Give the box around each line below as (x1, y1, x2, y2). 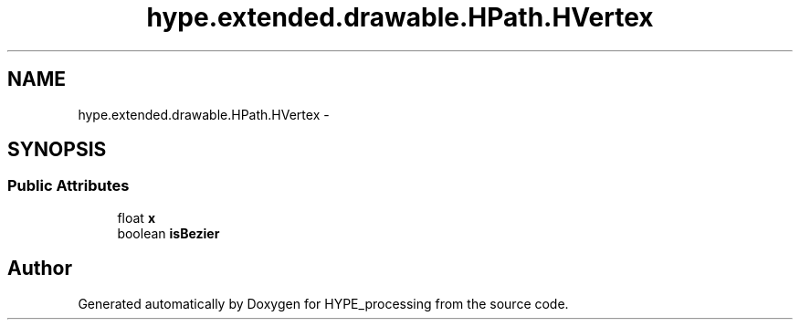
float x (117, 209, 155, 226)
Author (7, 257, 72, 280)
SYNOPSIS (7, 138, 107, 162)
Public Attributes (7, 176, 130, 195)
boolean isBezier (117, 225, 220, 241)
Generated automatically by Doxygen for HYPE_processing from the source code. (78, 295, 569, 311)
